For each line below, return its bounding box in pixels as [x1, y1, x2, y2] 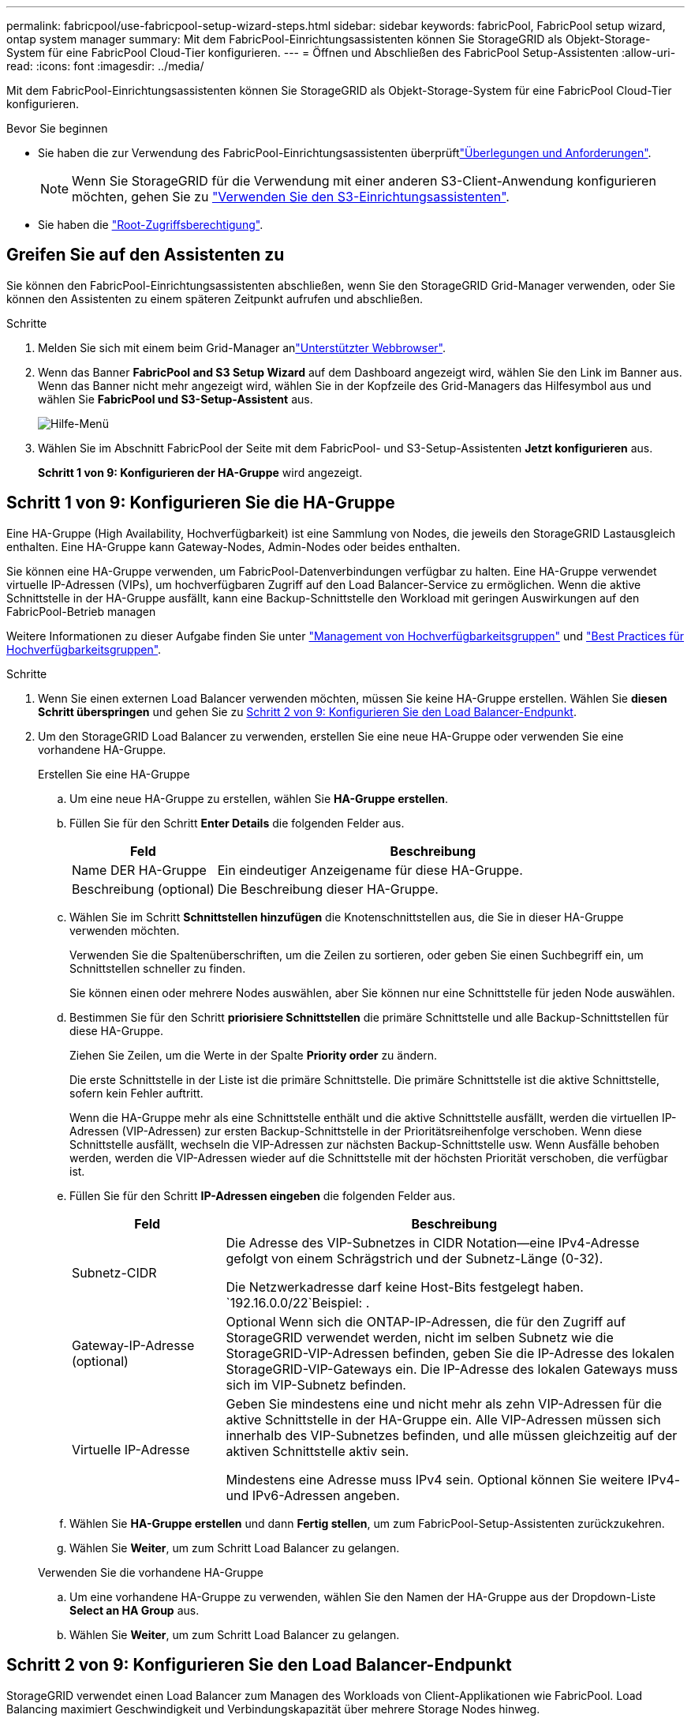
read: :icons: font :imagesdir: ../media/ [6, 59, 204, 73]
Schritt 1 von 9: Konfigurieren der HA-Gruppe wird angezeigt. [38, 465, 363, 479]
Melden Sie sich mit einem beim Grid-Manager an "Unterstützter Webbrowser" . [38, 340, 446, 355]
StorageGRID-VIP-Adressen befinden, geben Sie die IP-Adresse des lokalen [226, 1345, 674, 1361]
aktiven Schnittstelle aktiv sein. [226, 1443, 409, 1459]
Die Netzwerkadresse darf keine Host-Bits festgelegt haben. [226, 1278, 584, 1295]
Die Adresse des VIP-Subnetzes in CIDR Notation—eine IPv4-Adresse [226, 1234, 640, 1251]
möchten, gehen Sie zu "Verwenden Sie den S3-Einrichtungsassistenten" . [72, 189, 510, 204]
